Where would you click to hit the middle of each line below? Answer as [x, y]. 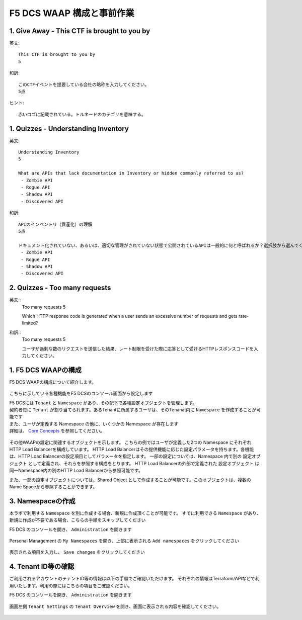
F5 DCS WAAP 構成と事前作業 [72, 13]
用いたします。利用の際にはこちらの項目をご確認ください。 [71, 585]
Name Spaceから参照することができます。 [53, 486]
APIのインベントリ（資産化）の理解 [55, 224]
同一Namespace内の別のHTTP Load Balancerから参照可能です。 [76, 471]
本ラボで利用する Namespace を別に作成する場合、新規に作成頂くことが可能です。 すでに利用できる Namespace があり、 [135, 513]
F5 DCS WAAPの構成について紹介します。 [53, 382]
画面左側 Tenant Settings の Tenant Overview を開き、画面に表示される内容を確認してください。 [115, 606]
